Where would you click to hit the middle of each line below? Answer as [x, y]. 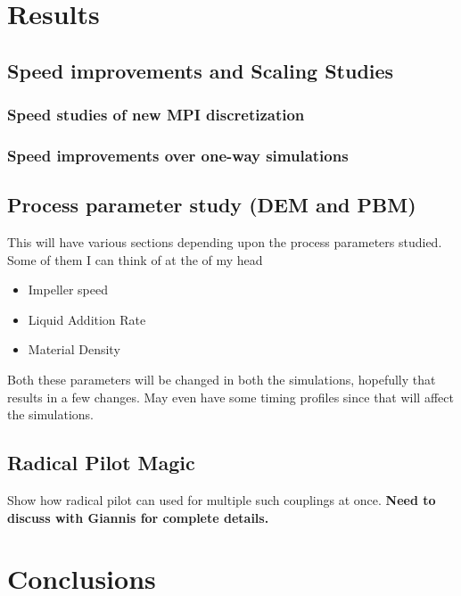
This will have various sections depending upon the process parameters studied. [225, 242]
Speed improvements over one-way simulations [178, 155]
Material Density [74, 349]
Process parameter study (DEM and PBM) [212, 205]
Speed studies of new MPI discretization [156, 115]
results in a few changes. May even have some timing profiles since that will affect [230, 397]
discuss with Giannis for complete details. [138, 517]
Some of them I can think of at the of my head [135, 259]
